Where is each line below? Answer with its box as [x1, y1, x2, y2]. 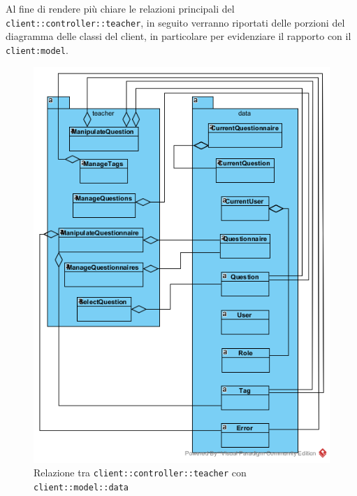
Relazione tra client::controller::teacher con [34, 465, 247, 480]
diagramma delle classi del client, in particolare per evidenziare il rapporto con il [6, 29, 351, 43]
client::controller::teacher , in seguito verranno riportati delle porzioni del [6, 15, 345, 29]
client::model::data [34, 482, 129, 492]
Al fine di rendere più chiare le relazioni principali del [6, 1, 235, 15]
